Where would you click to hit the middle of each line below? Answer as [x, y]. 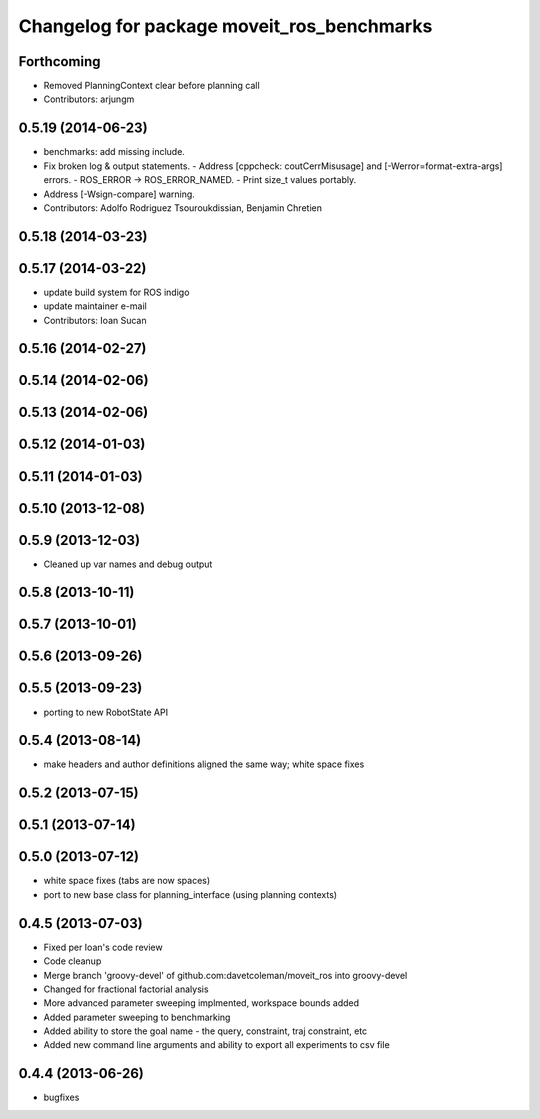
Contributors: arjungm [89, 99]
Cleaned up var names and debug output [128, 564]
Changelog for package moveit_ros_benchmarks [225, 26]
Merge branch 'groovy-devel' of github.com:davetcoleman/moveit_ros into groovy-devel [225, 975]
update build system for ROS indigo [116, 292]
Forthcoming [59, 61]
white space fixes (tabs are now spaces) [127, 881]
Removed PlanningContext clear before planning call [151, 86]
